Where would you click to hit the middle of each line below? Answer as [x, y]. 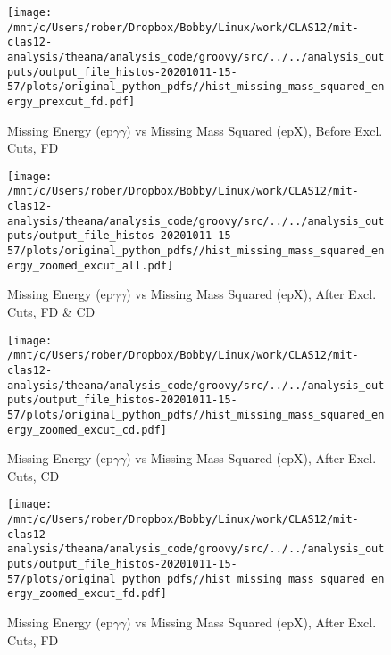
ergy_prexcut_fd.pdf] [71, 101]
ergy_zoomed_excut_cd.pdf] [87, 430]
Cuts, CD [33, 475]
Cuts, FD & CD [51, 311]
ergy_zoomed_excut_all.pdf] [91, 265]
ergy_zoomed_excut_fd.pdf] [87, 594]
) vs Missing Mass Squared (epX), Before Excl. [254, 130]
